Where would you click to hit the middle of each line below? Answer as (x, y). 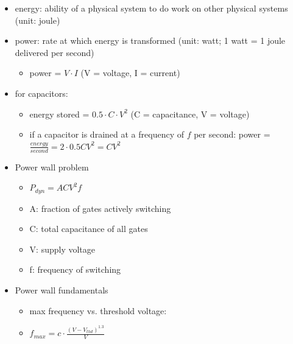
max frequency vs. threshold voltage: (98, 310)
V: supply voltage (62, 249)
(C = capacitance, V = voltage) (190, 114)
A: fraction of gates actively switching (100, 208)
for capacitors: (41, 93)
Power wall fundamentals (62, 290)
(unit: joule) (37, 20)
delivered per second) (55, 52)
